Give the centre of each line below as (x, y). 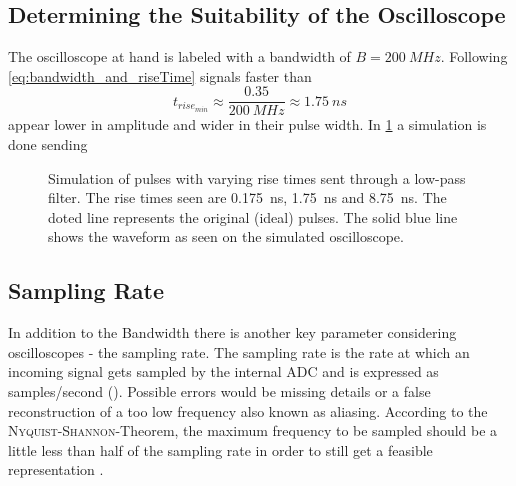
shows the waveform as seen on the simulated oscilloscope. (226, 236)
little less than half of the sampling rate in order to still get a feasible (220, 449)
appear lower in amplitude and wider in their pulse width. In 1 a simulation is (247, 124)
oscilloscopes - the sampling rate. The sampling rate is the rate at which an (239, 351)
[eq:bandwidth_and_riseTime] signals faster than (160, 75)
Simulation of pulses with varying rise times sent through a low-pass (257, 177)
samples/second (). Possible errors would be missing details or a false (219, 391)
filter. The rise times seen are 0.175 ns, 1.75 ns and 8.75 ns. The (247, 197)
